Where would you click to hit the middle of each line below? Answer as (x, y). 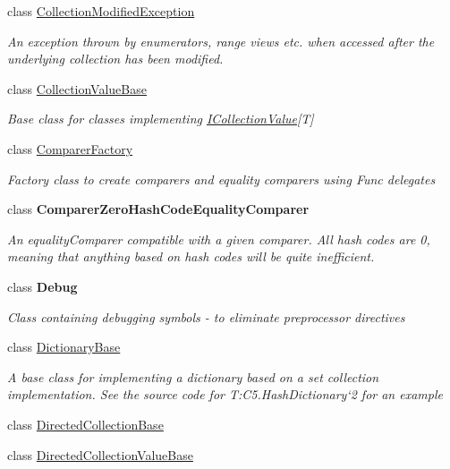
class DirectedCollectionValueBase (100, 454)
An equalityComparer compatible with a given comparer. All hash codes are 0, (219, 239)
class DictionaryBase (64, 347)
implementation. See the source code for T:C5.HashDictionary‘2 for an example (225, 394)
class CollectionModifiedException (101, 11)
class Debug (42, 286)
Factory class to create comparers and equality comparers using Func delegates (221, 179)
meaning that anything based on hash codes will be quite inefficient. (191, 256)
